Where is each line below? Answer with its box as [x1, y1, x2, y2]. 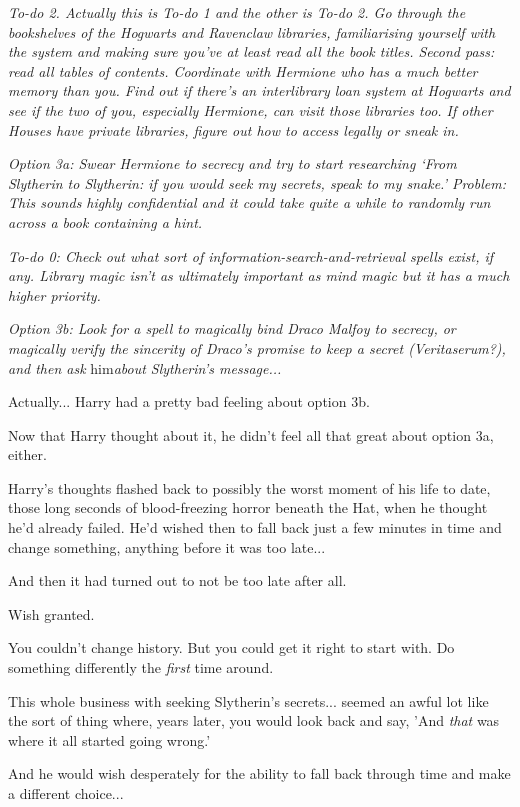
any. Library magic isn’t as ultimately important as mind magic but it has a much [8, 265, 510, 286]
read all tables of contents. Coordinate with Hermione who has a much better [8, 60, 478, 81]
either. [8, 444, 47, 465]
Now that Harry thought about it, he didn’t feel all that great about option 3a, [8, 424, 494, 445]
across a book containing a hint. [8, 211, 203, 232]
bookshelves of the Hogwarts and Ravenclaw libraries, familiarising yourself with [8, 21, 496, 42]
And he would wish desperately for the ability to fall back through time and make [8, 763, 511, 784]
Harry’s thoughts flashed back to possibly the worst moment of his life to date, [8, 477, 491, 498]
